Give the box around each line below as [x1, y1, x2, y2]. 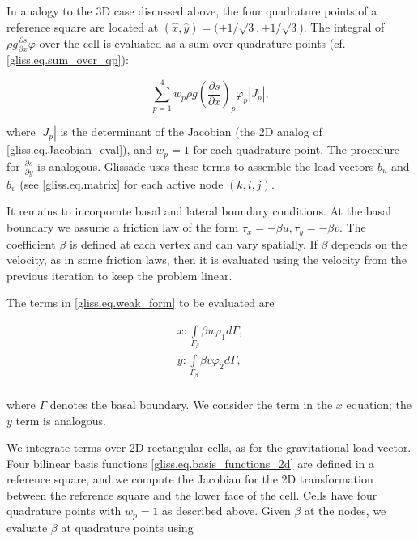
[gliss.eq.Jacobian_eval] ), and [6, 141, 152, 158]
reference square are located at [6, 18, 159, 35]
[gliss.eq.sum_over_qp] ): [6, 50, 129, 67]
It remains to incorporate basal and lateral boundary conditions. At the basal [6, 202, 391, 219]
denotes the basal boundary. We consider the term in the [49, 395, 333, 412]
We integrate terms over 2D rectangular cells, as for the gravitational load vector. [6, 439, 412, 456]
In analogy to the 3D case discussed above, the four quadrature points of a [6, 2, 377, 19]
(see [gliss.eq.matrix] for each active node [19, 175, 224, 192]
